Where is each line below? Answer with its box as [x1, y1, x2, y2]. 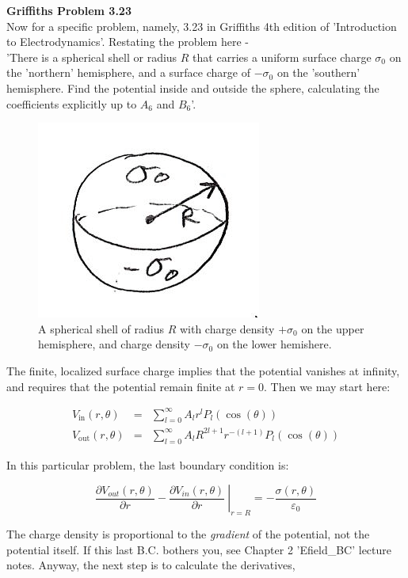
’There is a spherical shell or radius [6, 48, 177, 65]
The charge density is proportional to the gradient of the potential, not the [6, 526, 370, 542]
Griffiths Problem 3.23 [6, 2, 132, 18]
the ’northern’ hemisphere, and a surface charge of [6, 64, 250, 81]
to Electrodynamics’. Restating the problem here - [6, 33, 249, 50]
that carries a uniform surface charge [193, 48, 372, 65]
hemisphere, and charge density [38, 336, 190, 352]
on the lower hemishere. [216, 336, 332, 352]
